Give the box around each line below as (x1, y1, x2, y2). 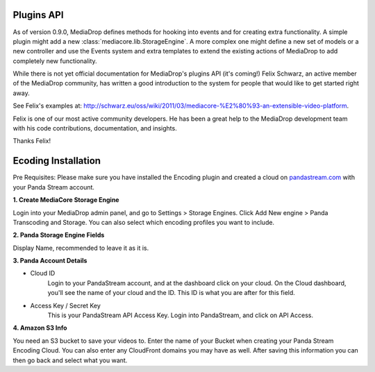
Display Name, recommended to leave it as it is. (12, 244, 149, 252)
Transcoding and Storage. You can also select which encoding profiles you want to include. (12, 218, 274, 226)
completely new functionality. (12, 56, 97, 65)
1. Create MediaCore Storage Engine (12, 196, 119, 204)
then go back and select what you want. (12, 356, 128, 364)
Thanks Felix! (12, 137, 51, 145)
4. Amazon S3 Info (12, 323, 67, 332)
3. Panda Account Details (12, 257, 87, 265)
